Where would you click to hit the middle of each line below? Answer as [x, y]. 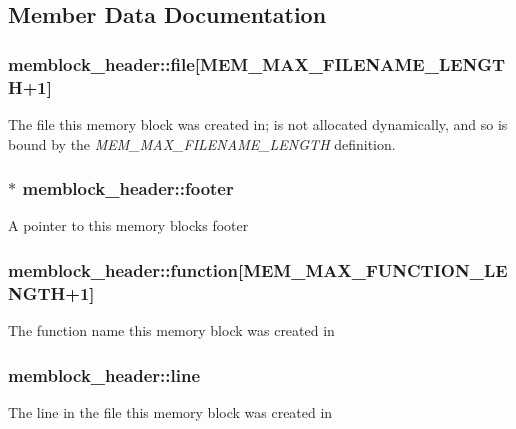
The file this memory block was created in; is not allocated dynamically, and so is [258, 123]
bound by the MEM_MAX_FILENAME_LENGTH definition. [202, 143]
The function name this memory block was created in [171, 330]
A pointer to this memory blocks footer [128, 225]
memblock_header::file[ [104, 63]
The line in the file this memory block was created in [170, 411]
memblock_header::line [104, 374]
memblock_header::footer [128, 188]
